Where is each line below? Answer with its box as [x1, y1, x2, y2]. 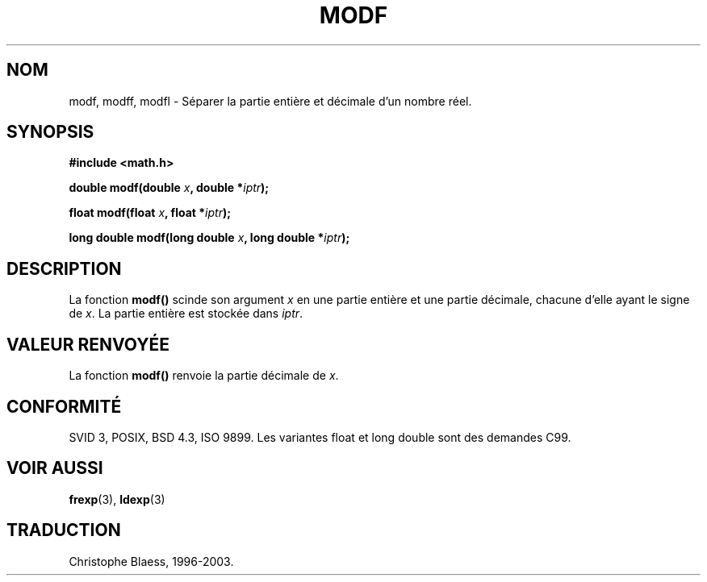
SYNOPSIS [6, 122, 94, 143]
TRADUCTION [6, 520, 121, 541]
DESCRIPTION [6, 258, 122, 279]
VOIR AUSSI [6, 458, 103, 479]
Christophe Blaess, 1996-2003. [69, 554, 234, 568]
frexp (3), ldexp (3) [69, 492, 165, 506]
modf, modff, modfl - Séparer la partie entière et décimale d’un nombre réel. [69, 94, 472, 108]
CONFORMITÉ [6, 396, 122, 417]
